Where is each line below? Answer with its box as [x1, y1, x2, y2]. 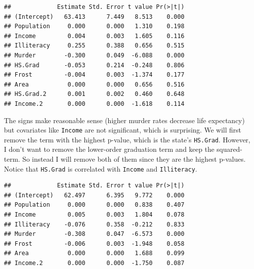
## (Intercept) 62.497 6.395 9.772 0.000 [4, 191, 185, 199]
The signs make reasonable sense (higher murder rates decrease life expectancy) [4, 115, 245, 125]
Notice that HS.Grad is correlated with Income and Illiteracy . [4, 163, 197, 174]
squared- [216, 144, 243, 154]
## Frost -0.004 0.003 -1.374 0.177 [4, 71, 185, 79]
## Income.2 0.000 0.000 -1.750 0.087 [4, 260, 185, 267]
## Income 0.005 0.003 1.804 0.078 [4, 211, 185, 219]
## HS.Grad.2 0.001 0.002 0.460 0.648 [4, 90, 185, 98]
